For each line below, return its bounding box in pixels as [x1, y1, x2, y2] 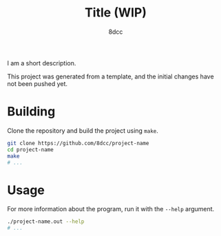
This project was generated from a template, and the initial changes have [7, 72, 215, 81]
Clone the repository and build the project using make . [7, 126, 158, 135]
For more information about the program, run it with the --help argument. [7, 205, 215, 213]
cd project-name [7, 146, 54, 153]
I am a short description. [7, 58, 76, 67]
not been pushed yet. [7, 79, 67, 87]
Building [7, 104, 56, 120]
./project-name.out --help [7, 218, 85, 225]
